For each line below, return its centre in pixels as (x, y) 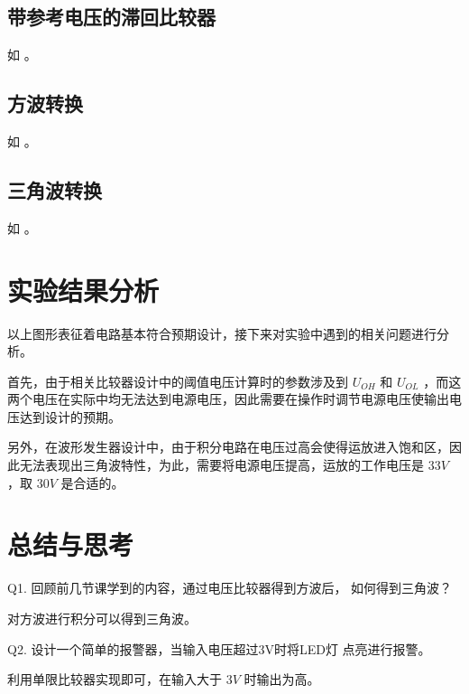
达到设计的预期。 (70, 416)
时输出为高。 (282, 679)
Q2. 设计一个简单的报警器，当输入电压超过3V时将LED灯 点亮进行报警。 (219, 648)
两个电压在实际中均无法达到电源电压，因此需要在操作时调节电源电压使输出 (228, 399)
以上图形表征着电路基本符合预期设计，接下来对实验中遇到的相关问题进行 (222, 333)
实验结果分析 (83, 290)
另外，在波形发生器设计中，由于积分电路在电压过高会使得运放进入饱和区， (228, 447)
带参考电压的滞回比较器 (111, 17)
